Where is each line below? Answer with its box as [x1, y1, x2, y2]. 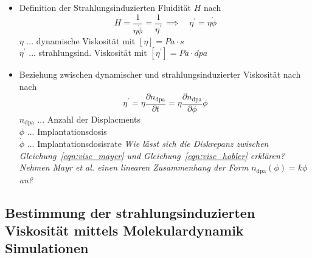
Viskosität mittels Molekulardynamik [5, 221, 244, 240]
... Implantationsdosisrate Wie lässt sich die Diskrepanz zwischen [27, 137, 269, 150]
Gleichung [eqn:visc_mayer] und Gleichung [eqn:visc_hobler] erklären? [19, 149, 285, 161]
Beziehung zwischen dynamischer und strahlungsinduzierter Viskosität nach [19, 68, 301, 81]
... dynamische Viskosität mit [26, 34, 136, 47]
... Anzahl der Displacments [37, 112, 141, 125]
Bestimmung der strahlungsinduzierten [5, 203, 255, 222]
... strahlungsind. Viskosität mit [29, 46, 147, 59]
